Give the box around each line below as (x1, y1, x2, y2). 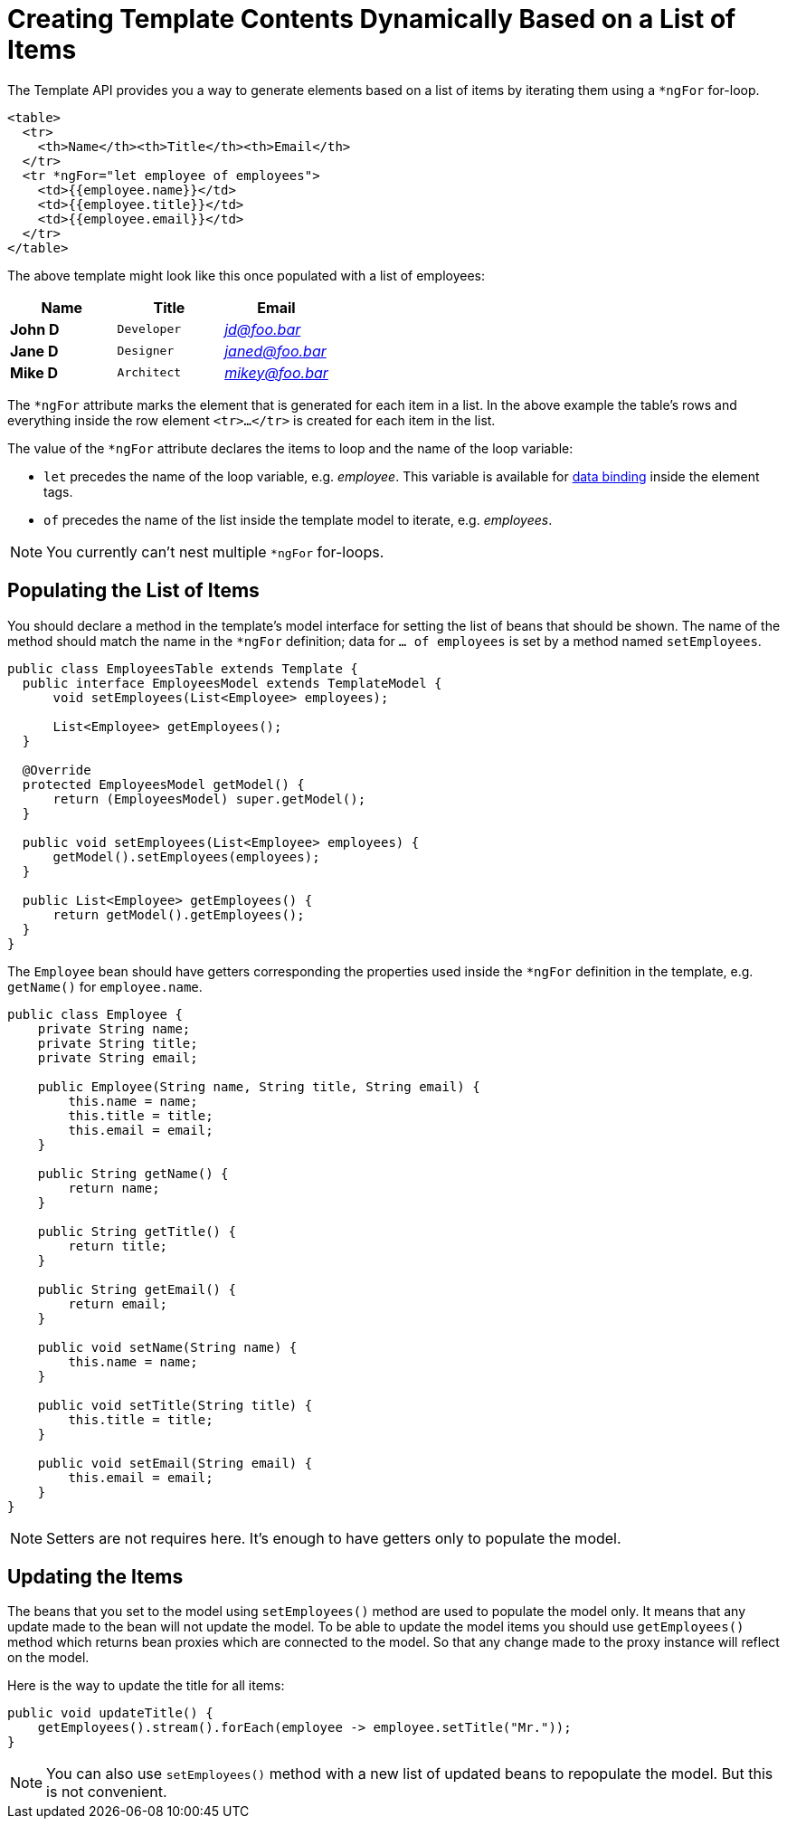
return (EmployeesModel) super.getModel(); (52, 791, 366, 806)
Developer (117, 322, 182, 337)
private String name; (37, 1021, 191, 1036)
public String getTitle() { (37, 1223, 236, 1239)
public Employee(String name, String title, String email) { (37, 1079, 480, 1094)
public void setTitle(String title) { (37, 1397, 313, 1412)
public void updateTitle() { (7, 1706, 213, 1721)
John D (10, 319, 60, 338)
